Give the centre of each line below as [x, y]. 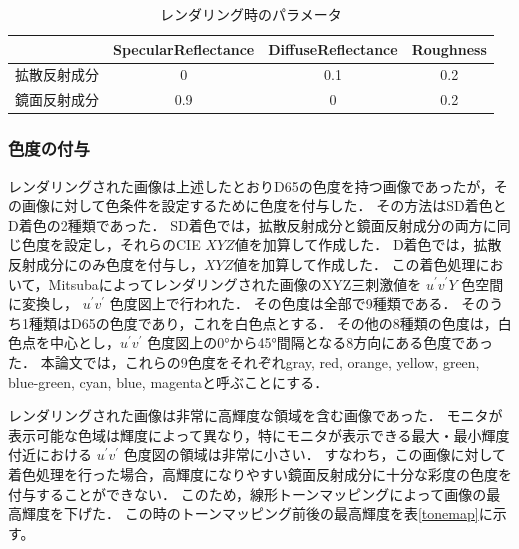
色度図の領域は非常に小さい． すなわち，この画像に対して [315, 454]
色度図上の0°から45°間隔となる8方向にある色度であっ [320, 342]
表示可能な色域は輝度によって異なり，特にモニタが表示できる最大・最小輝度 [259, 434]
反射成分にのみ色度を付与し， [106, 263]
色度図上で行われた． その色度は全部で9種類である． [283, 303]
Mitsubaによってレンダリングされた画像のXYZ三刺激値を [235, 283]
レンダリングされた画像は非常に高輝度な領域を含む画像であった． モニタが [255, 415]
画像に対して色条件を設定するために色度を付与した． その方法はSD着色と [264, 205]
